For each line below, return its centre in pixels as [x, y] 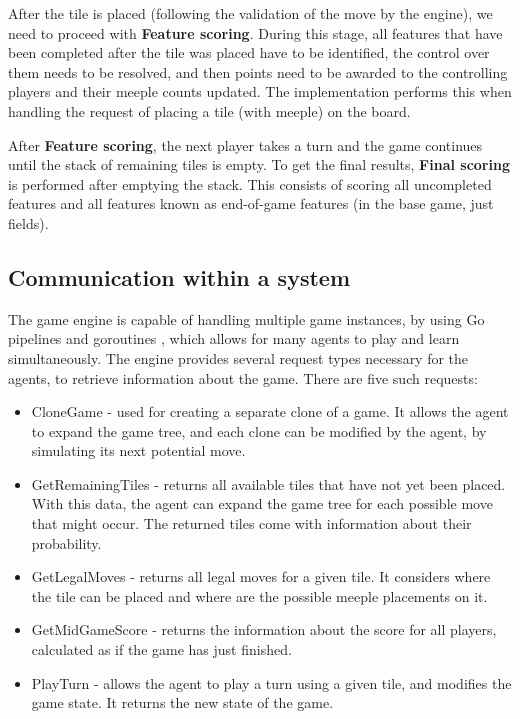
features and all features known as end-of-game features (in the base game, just [251, 203]
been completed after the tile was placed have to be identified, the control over [249, 52]
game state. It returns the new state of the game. [182, 702]
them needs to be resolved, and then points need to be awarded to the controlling [258, 71]
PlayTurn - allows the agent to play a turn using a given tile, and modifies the [271, 682]
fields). [28, 222]
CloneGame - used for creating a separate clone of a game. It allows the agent [270, 411]
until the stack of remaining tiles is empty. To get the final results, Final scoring [259, 164]
